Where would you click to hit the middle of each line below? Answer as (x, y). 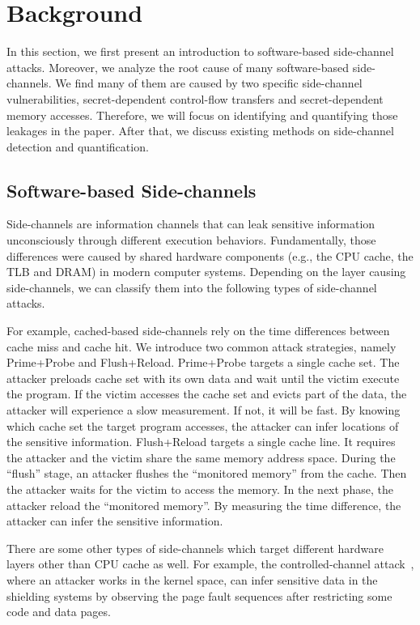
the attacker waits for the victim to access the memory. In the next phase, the (200, 489)
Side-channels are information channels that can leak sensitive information (191, 224)
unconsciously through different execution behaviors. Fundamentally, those (191, 240)
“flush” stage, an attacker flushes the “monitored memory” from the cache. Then (207, 473)
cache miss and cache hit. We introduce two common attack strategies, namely (202, 346)
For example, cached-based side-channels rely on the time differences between (198, 331)
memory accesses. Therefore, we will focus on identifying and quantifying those (202, 115)
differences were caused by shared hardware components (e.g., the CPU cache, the (210, 255)
